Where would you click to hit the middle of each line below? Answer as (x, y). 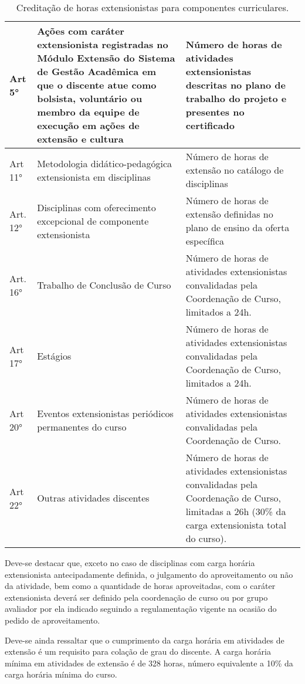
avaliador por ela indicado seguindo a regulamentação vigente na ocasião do (141, 609)
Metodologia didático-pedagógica (104, 163)
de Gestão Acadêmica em (97, 71)
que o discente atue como (97, 85)
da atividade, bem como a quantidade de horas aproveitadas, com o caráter (140, 586)
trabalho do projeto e (236, 98)
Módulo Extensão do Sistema (106, 58)
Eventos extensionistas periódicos (105, 413)
